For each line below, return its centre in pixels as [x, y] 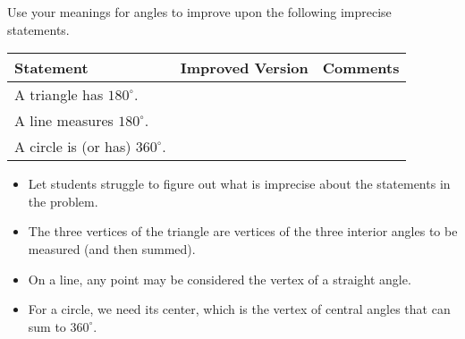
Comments [361, 68]
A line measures [64, 121]
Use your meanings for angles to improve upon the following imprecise [199, 12]
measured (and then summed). [112, 248]
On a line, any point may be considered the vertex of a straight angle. [220, 279]
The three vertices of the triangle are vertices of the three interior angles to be [243, 231]
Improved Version [244, 68]
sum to [47, 326]
